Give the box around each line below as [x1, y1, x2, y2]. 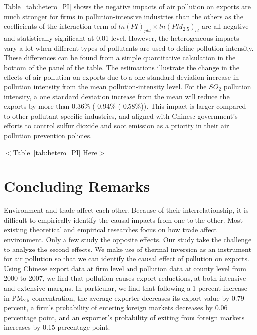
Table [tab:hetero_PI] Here [13, 147, 97, 157]
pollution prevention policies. [4, 130, 92, 140]
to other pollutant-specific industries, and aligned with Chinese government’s [4, 110, 238, 121]
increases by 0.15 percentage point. [4, 322, 110, 332]
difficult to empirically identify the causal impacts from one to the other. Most [4, 214, 243, 225]
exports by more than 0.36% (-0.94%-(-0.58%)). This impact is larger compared [4, 101, 246, 111]
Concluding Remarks [4, 176, 150, 196]
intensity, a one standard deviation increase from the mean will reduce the [4, 91, 230, 101]
